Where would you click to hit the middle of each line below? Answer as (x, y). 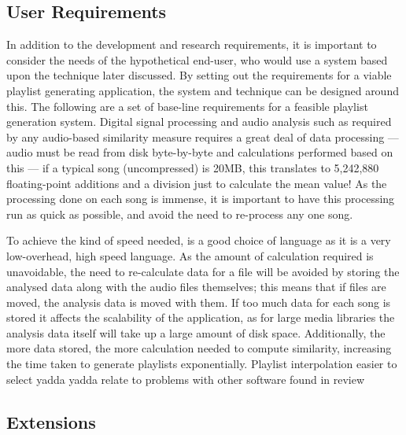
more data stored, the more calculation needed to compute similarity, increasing (199, 348)
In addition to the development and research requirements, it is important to (192, 44)
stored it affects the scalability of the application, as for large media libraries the (201, 317)
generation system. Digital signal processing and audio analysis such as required (199, 122)
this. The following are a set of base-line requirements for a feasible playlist (187, 106)
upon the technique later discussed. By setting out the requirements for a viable (199, 75)
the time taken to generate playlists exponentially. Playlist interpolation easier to (202, 364)
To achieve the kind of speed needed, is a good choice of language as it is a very (199, 240)
